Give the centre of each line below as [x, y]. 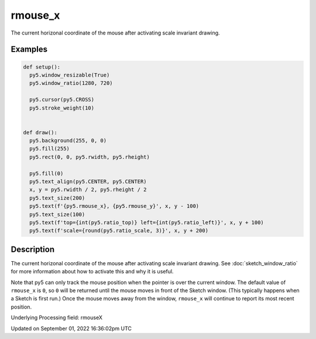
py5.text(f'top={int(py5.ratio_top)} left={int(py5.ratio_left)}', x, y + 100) [147, 222]
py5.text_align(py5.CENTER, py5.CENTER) [88, 182]
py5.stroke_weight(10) [62, 108]
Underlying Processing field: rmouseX [56, 318]
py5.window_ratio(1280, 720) [71, 83]
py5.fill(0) [47, 173]
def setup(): [42, 67]
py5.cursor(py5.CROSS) [62, 100]
